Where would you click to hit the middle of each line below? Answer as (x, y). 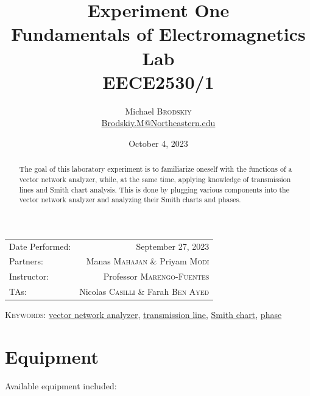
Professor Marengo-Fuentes (156, 276)
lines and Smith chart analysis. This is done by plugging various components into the (154, 189)
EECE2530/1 (158, 81)
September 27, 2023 (173, 246)
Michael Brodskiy (158, 111)
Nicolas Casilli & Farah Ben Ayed (144, 292)
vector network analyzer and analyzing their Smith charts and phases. (130, 200)
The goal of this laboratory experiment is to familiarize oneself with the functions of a (156, 169)
